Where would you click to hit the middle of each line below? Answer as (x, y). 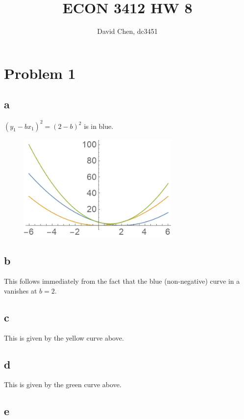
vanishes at (21, 290)
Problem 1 (40, 73)
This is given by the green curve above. (63, 384)
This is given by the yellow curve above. (64, 337)
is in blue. (99, 126)
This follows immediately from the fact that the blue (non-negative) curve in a (122, 281)
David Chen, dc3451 (127, 31)
